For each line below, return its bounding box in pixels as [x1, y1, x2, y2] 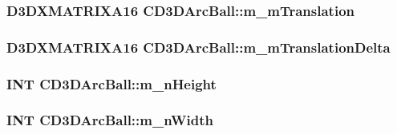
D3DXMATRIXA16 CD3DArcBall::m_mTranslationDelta [6, 37, 391, 57]
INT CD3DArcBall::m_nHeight [6, 73, 217, 93]
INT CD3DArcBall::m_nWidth [6, 110, 213, 130]
